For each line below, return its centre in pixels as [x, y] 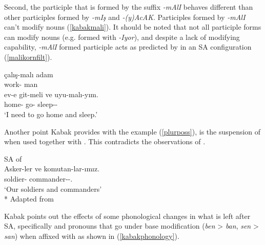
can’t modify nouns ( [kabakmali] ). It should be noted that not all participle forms [133, 27]
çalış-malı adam [29, 74]
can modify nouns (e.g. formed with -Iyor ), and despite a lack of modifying [122, 37]
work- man [21, 84]
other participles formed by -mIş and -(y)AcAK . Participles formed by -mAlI [125, 17]
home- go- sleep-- [31, 104]
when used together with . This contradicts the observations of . [105, 141]
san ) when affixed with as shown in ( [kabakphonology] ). [92, 236]
